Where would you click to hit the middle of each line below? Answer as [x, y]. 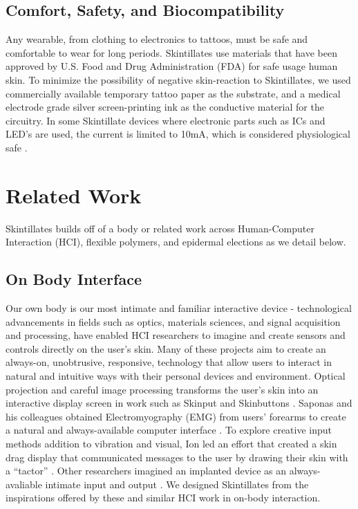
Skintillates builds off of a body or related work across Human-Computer [160, 228]
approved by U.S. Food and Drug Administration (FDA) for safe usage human [172, 66]
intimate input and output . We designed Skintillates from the [177, 484]
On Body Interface [74, 279]
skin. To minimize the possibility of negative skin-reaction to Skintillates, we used [178, 79]
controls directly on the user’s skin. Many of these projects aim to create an [166, 348]
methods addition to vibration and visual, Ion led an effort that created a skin [171, 443]
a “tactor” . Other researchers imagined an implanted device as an [146, 471]
